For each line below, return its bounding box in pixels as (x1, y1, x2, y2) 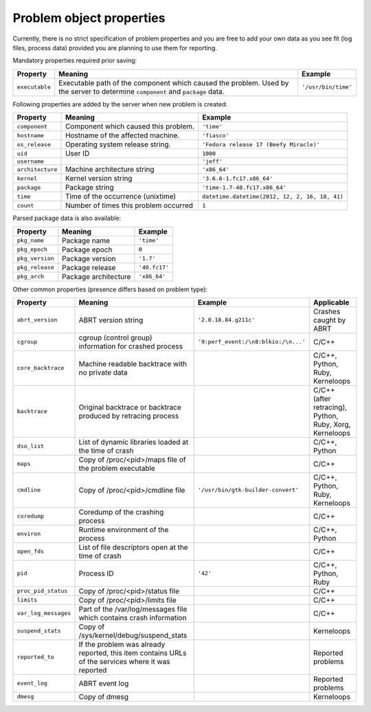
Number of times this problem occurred (65, 201, 194, 210)
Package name (62, 236, 110, 245)
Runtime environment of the (78, 524, 169, 534)
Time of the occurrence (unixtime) (65, 192, 177, 201)
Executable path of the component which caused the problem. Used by (58, 78, 289, 87)
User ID (65, 148, 90, 158)
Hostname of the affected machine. (65, 131, 180, 140)
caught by (313, 315, 346, 324)
